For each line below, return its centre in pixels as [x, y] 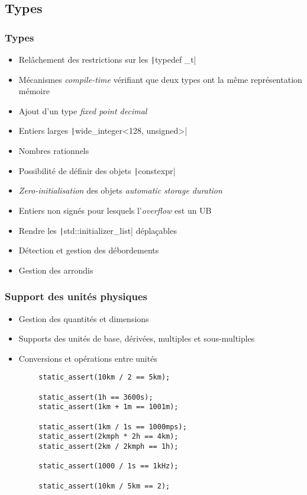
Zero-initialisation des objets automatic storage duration [120, 190]
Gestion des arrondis [56, 270]
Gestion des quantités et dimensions [84, 318]
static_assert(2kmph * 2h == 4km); [109, 437]
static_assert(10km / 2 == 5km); [104, 377]
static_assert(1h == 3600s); [96, 397]
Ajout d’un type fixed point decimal [83, 110]
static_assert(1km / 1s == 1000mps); [113, 427]
